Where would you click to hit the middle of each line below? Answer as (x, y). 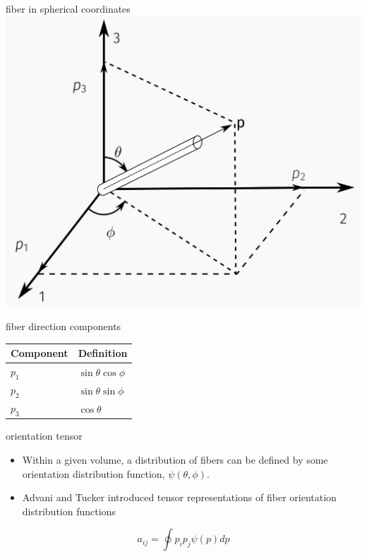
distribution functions (69, 511)
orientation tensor (44, 436)
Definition (103, 353)
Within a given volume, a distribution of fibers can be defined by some (175, 460)
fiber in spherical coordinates (68, 8)
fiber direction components (64, 326)
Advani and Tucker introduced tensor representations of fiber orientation (179, 497)
